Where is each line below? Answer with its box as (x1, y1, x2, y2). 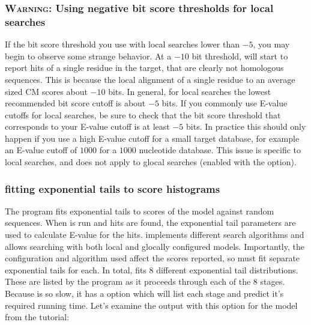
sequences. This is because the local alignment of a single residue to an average (5, 73, 295, 85)
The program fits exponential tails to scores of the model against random (5, 204, 274, 217)
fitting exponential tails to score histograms (5, 181, 220, 196)
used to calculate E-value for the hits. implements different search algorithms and (5, 228, 304, 241)
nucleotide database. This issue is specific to (139, 144, 301, 156)
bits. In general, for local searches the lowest (108, 85, 271, 97)
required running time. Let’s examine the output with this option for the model (5, 299, 298, 311)
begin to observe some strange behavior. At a (5, 49, 172, 62)
